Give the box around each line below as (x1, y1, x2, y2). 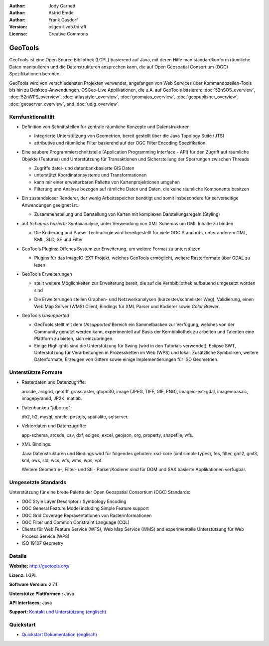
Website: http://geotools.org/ (9, 563, 70, 569)
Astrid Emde (48, 10, 74, 16)
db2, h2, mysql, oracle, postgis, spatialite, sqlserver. (21, 414, 129, 420)
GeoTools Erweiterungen (21, 271, 72, 277)
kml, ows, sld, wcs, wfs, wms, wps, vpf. (21, 457, 103, 463)
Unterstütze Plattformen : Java (9, 591, 74, 597)
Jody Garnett (48, 3, 76, 8)
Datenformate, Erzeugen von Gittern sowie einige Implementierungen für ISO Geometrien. (34, 356, 219, 362)
